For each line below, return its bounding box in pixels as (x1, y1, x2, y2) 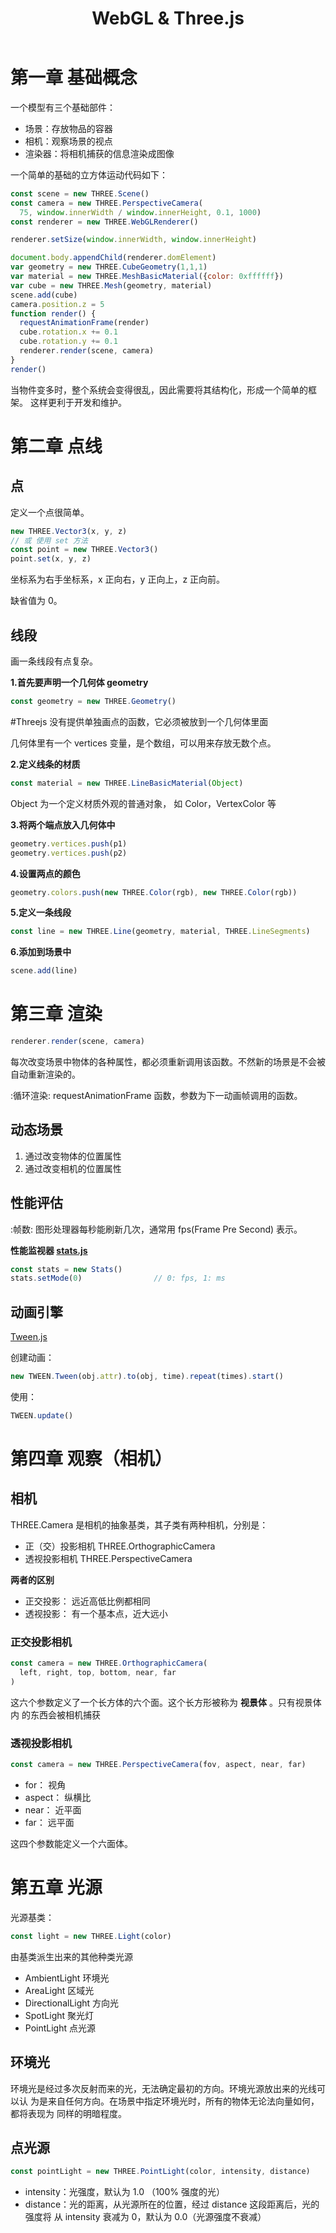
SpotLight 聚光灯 (24, 2009, 95, 2021)
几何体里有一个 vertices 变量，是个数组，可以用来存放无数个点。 (10, 737, 277, 749)
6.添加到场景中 (10, 946, 72, 958)
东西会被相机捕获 (29, 1708, 101, 1721)
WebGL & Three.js (91, 7, 245, 30)
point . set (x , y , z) (10, 554, 92, 564)
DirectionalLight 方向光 (24, 1997, 120, 2009)
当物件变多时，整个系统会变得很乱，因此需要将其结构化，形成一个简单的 (10, 383, 308, 396)
